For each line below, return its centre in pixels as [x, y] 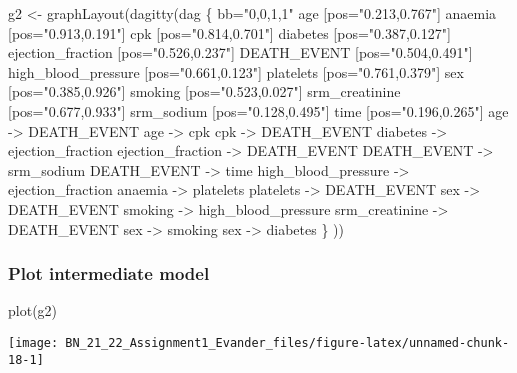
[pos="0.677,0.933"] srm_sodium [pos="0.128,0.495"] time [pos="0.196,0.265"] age [258, 110]
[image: [33, 342]
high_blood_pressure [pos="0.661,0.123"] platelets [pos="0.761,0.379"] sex [236, 71]
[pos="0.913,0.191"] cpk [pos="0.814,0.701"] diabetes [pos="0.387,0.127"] [229, 32]
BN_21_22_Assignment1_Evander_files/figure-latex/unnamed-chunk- [287, 342]
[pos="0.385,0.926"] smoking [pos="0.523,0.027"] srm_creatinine [204, 91]
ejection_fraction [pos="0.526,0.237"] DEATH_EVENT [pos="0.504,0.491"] [240, 52]
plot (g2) [33, 310]
